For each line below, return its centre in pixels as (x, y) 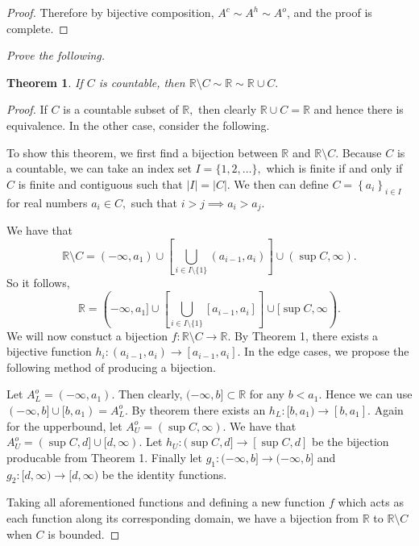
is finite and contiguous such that (100, 183)
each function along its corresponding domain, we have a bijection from (183, 517)
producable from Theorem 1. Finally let (104, 457)
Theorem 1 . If (45, 82)
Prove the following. (56, 55)
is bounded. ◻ (84, 533)
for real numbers (47, 202)
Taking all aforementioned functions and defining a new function (166, 502)
